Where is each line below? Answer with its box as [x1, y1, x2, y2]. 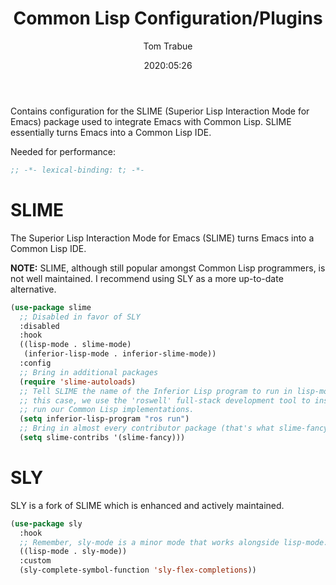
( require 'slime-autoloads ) [19, 377, 137, 387]
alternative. [10, 283, 57, 295]
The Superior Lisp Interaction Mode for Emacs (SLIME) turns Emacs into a [10, 232, 315, 244]
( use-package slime [10, 302, 92, 312]
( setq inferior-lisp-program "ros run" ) [19, 414, 190, 424]
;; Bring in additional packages [19, 367, 159, 377]
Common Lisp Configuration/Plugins [13, 7, 323, 30]
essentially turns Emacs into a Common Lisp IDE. [10, 126, 212, 138]
